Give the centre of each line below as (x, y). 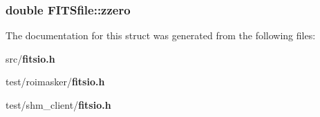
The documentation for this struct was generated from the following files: (161, 35)
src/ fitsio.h (30, 58)
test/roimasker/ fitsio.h (55, 82)
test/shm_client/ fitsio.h (58, 105)
